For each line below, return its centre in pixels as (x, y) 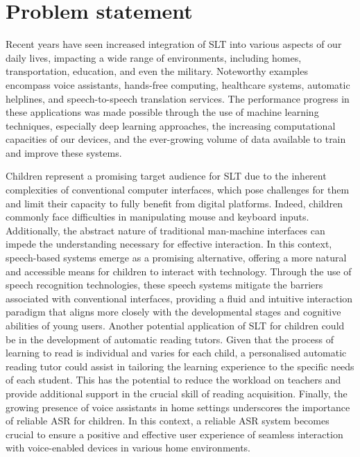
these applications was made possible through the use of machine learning (162, 112)
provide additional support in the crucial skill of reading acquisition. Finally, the (177, 393)
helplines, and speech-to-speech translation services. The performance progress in (178, 98)
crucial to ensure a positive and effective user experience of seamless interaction (174, 434)
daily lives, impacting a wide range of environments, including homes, (154, 57)
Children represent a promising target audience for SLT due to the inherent (166, 176)
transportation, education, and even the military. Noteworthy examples (157, 71)
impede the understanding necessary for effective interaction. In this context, (169, 244)
